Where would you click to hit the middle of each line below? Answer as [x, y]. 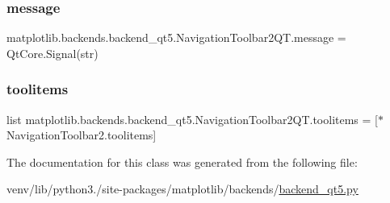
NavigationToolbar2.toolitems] [82, 135]
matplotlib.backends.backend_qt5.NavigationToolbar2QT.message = [176, 37]
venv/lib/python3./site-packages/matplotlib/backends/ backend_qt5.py [182, 189]
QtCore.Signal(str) [52, 53]
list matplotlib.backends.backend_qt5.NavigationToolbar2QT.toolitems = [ [192, 119]
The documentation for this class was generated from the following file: [182, 162]
